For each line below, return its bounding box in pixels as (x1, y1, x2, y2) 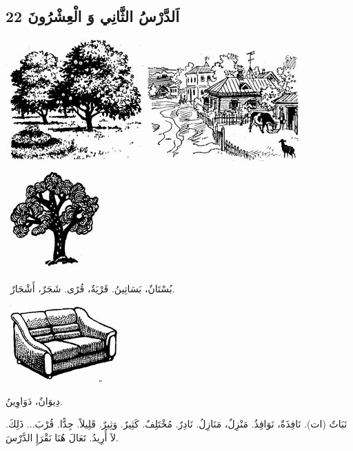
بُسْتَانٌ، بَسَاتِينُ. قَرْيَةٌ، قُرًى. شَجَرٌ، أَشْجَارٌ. (10, 281, 175, 296)
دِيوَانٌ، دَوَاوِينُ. (6, 393, 63, 408)
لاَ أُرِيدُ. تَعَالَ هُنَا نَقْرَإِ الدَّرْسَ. (6, 430, 119, 444)
